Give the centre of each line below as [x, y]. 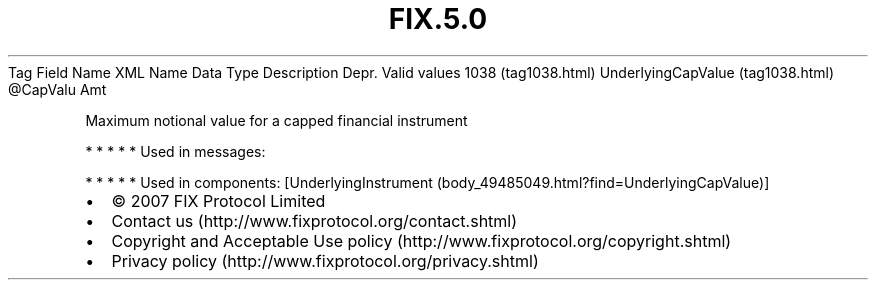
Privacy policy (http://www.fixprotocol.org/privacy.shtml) [325, 260]
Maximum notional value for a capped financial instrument [276, 120]
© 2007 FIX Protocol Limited [218, 200]
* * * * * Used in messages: [175, 151]
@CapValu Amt [57, 89]
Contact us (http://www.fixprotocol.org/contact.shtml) [314, 220]
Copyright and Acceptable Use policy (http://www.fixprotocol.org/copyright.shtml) [421, 240]
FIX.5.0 [438, 19]
